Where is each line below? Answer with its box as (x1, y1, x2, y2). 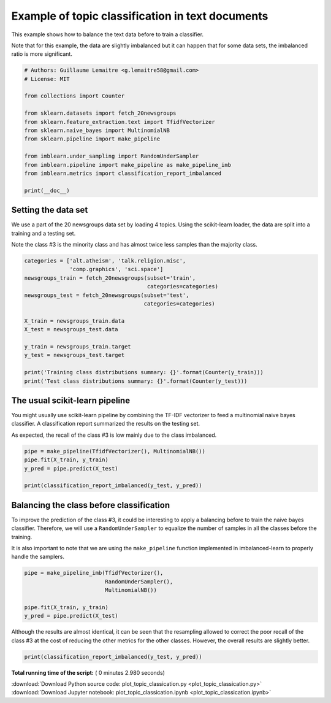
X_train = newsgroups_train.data (24, 317, 125, 325)
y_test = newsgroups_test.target (24, 351, 125, 359)
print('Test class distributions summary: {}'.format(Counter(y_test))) (24, 377, 248, 385)
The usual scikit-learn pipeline (11, 395, 131, 405)
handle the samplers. (11, 553, 64, 561)
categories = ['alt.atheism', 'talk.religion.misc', (24, 258, 186, 264)
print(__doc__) (24, 187, 70, 194)
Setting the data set (11, 205, 88, 215)
